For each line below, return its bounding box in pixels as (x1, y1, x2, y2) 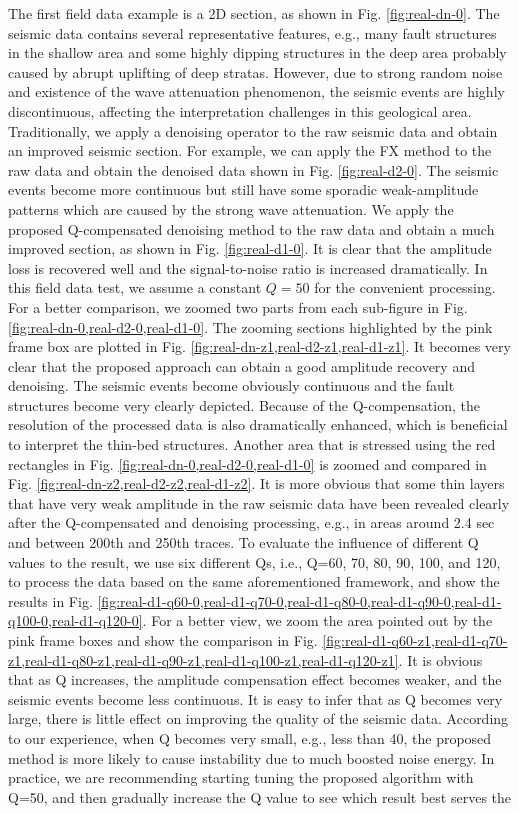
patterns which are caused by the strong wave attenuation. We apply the (8, 198, 454, 219)
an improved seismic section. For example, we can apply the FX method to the (8, 140, 492, 161)
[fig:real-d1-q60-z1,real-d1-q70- (322, 630, 508, 650)
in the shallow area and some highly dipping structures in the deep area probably (8, 42, 507, 63)
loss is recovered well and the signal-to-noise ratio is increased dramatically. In (8, 257, 488, 278)
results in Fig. (8, 590, 93, 611)
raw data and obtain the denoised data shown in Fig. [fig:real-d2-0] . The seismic (8, 159, 499, 180)
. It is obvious (398, 649, 483, 670)
